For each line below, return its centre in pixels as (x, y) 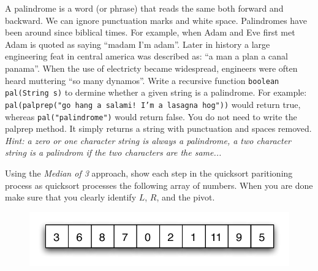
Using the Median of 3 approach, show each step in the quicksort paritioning (149, 173)
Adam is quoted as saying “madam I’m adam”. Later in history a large (138, 44)
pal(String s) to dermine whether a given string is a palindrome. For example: (156, 92)
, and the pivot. (186, 197)
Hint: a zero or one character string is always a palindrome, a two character (148, 140)
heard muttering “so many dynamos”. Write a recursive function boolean (142, 80)
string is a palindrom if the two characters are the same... (113, 152)
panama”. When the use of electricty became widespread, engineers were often (151, 68)
